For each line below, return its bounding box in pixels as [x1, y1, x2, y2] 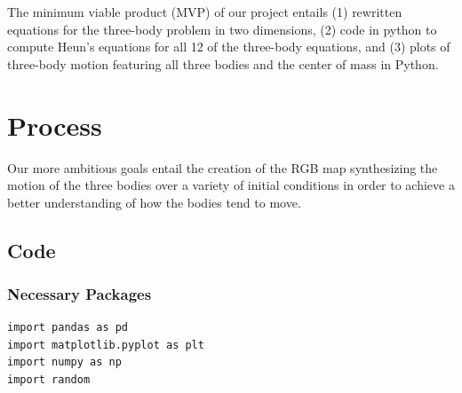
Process [7, 106, 102, 143]
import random [7, 373, 91, 387]
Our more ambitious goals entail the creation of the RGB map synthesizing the [7, 158, 438, 177]
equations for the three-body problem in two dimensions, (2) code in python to [7, 20, 437, 38]
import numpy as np [7, 356, 122, 369]
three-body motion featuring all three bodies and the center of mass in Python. [7, 54, 439, 73]
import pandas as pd [7, 321, 129, 334]
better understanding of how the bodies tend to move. [7, 193, 301, 211]
